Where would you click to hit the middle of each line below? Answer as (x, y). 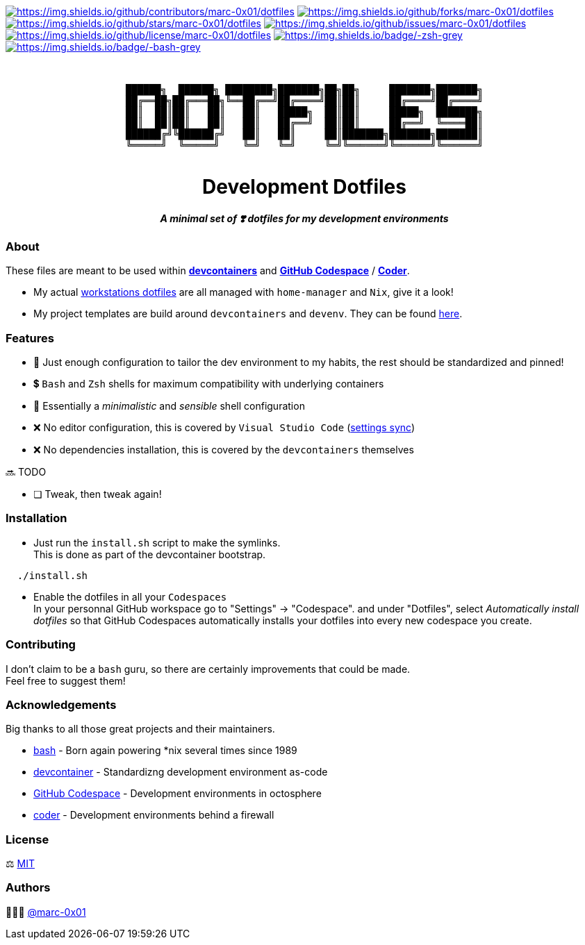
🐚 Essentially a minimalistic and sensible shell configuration (169, 406)
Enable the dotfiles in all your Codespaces (130, 596)
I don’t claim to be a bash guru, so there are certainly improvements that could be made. (208, 669)
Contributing (41, 645)
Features (30, 338)
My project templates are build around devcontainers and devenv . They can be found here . (248, 314)
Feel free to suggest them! (66, 680)
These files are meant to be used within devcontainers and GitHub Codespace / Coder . (208, 271)
